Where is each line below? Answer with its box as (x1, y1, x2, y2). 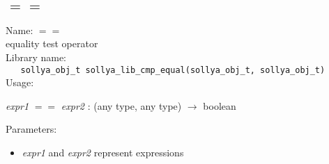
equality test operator (6, 36, 98, 51)
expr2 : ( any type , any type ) (61, 98, 182, 113)
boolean (203, 98, 236, 113)
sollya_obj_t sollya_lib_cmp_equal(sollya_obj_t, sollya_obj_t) (20, 65, 326, 75)
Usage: (6, 75, 34, 90)
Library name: (6, 50, 67, 64)
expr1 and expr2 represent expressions (22, 145, 184, 160)
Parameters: (6, 122, 57, 136)
